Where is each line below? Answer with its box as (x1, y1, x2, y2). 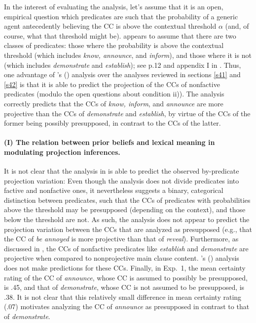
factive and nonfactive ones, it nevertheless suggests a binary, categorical (4, 185, 223, 195)
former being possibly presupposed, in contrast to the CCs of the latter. (4, 118, 221, 128)
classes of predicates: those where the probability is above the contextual (4, 40, 224, 50)
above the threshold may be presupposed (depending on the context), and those (4, 204, 246, 215)
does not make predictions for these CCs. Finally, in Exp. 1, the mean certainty (4, 263, 246, 273)
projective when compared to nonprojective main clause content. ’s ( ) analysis (4, 253, 239, 263)
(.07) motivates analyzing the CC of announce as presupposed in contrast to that (4, 301, 250, 312)
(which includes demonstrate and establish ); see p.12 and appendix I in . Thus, (4, 59, 241, 70)
